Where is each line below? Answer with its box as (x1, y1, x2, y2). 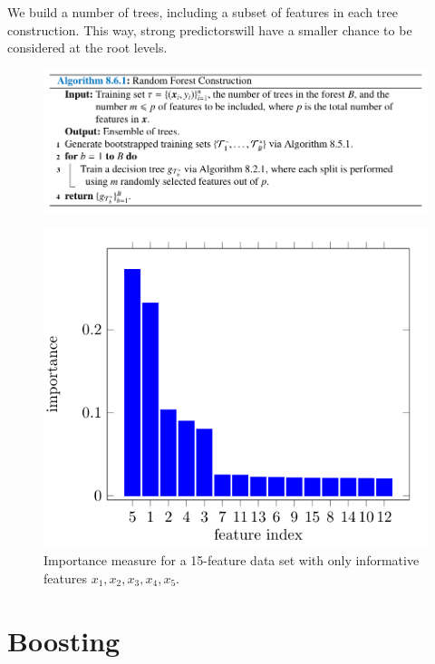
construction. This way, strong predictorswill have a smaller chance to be (7, 20, 412, 39)
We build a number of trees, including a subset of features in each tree (7, 3, 398, 21)
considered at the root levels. (7, 38, 168, 57)
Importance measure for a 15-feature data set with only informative (43, 551, 420, 570)
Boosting (7, 621, 121, 659)
